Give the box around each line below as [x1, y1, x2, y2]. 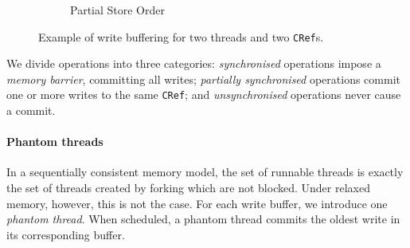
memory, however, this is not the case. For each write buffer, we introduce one [6, 195, 388, 211]
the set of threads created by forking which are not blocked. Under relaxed [6, 179, 370, 196]
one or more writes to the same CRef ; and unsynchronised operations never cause [6, 86, 401, 103]
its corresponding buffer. [6, 226, 125, 242]
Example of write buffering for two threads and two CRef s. [38, 28, 324, 45]
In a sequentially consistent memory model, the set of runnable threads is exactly [6, 163, 404, 180]
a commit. [6, 102, 56, 119]
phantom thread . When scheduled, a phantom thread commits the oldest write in [6, 211, 400, 227]
